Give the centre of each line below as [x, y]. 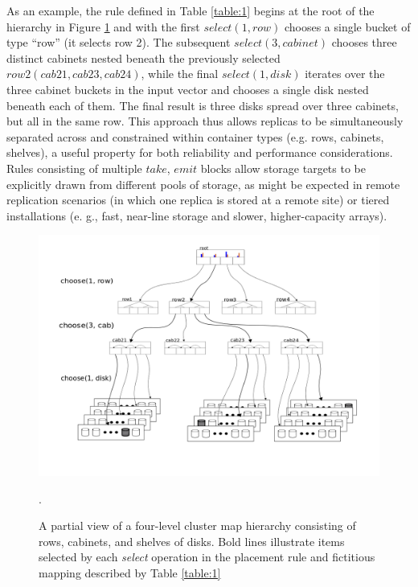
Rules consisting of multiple [74, 168]
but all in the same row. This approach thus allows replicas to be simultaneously [205, 121]
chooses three [364, 42]
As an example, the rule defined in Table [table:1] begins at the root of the [191, 10]
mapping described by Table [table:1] [130, 573]
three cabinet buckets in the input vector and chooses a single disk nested [188, 89]
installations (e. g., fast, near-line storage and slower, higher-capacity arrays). [197, 215]
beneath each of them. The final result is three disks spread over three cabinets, [203, 105]
